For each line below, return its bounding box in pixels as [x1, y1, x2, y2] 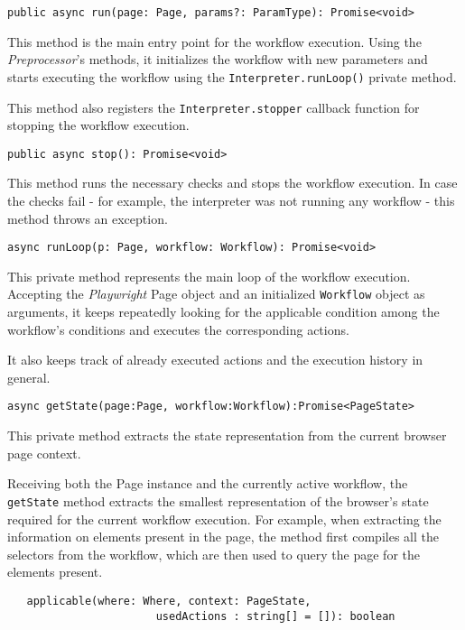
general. [7, 367, 51, 386]
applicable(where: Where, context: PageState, [26, 594, 312, 607]
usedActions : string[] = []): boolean [155, 609, 395, 623]
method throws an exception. [7, 208, 168, 227]
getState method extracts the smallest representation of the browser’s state [7, 491, 429, 510]
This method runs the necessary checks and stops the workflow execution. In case [7, 173, 458, 192]
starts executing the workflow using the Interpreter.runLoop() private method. [7, 67, 457, 86]
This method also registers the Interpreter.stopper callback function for [7, 97, 420, 116]
